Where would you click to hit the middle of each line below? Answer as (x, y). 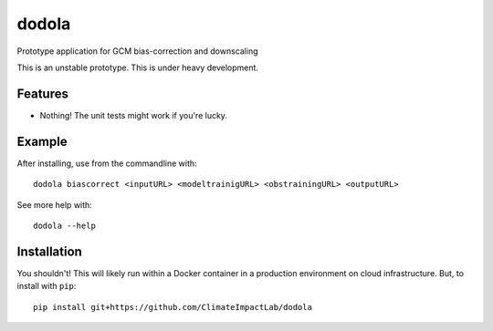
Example (42, 141)
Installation (49, 251)
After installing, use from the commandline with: (107, 163)
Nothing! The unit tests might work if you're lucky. (134, 115)
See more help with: (55, 204)
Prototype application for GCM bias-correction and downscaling (138, 51)
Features (42, 93)
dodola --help (64, 225)
